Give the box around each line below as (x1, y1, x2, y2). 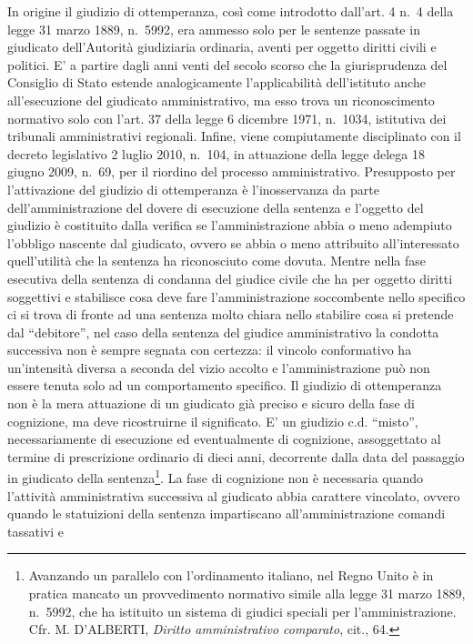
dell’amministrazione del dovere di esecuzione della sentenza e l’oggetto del (7, 197, 424, 216)
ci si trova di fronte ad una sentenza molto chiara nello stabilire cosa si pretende (7, 305, 454, 324)
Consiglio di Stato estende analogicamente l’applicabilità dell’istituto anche (7, 73, 426, 92)
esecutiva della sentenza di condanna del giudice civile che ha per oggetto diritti (7, 268, 453, 287)
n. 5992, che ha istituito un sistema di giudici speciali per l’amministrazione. (28, 601, 457, 620)
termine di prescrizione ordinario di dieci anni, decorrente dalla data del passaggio (7, 447, 465, 466)
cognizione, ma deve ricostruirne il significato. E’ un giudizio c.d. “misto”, (7, 411, 418, 430)
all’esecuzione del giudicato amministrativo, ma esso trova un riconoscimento (7, 90, 435, 109)
